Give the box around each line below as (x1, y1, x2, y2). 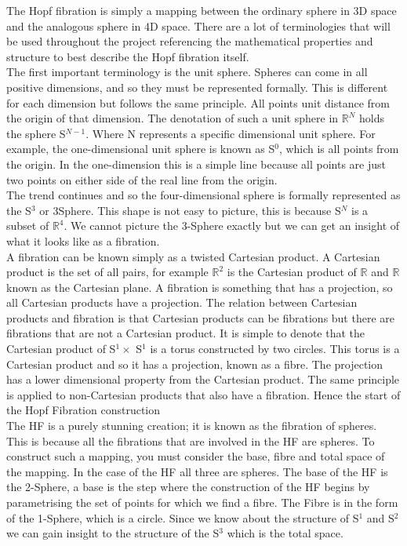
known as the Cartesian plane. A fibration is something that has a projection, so (6, 278, 393, 295)
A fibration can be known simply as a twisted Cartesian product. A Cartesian (6, 248, 380, 264)
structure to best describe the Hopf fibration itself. (6, 48, 249, 64)
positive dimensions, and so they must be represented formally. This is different (6, 78, 388, 95)
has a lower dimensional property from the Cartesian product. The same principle (6, 371, 400, 388)
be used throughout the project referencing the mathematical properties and (6, 33, 373, 49)
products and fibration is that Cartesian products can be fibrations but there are (6, 309, 394, 326)
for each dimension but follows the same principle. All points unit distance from (6, 94, 390, 111)
